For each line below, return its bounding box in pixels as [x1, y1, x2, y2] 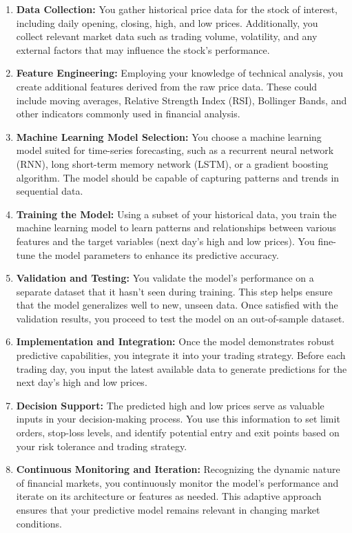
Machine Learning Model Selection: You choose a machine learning [16, 129, 322, 144]
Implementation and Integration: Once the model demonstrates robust [16, 334, 335, 349]
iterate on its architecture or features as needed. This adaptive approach [16, 489, 322, 503]
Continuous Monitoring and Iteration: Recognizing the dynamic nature [16, 462, 340, 476]
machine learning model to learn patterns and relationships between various [16, 220, 336, 235]
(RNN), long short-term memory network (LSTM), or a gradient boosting [16, 156, 329, 171]
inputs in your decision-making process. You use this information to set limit [16, 411, 340, 426]
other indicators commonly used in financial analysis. [16, 106, 240, 121]
